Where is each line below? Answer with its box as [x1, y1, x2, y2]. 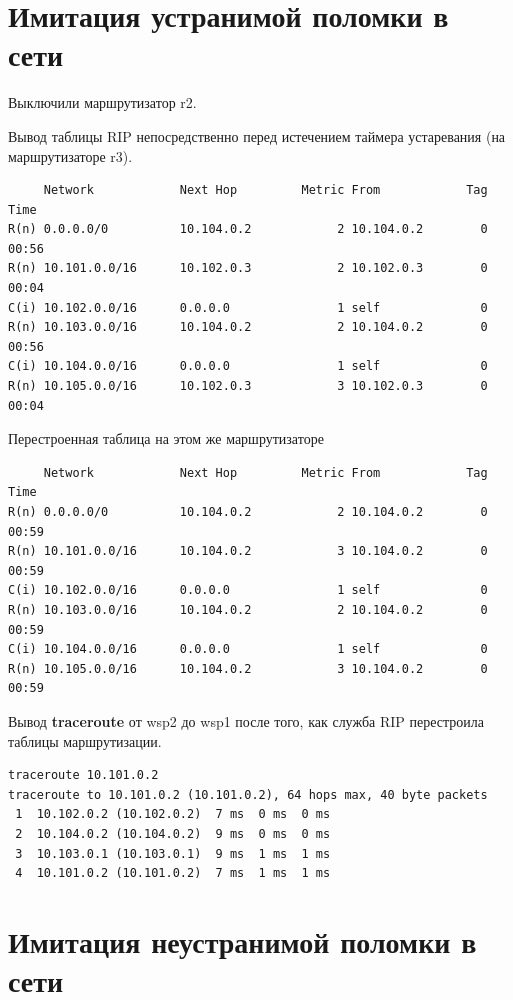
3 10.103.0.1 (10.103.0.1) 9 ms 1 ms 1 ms [15, 846, 331, 861]
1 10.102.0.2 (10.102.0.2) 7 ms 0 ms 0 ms [15, 807, 331, 822]
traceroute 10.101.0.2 [8, 768, 159, 783]
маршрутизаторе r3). [8, 145, 133, 166]
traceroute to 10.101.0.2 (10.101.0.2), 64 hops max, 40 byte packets [8, 787, 488, 802]
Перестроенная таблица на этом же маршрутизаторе [8, 428, 324, 449]
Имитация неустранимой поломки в [8, 920, 477, 961]
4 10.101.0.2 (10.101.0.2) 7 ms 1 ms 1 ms [15, 866, 331, 881]
